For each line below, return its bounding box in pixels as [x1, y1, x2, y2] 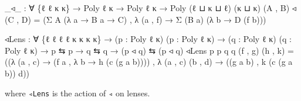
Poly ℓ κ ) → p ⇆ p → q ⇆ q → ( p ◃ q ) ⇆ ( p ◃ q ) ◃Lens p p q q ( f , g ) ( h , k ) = [5, 44, 294, 56]
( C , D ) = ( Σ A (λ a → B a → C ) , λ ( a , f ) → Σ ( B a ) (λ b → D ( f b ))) [5, 13, 266, 25]
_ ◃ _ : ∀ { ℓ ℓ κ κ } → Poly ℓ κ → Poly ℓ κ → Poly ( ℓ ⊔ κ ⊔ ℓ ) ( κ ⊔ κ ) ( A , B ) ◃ [5, 2, 296, 13]
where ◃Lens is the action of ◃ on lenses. [5, 86, 150, 99]
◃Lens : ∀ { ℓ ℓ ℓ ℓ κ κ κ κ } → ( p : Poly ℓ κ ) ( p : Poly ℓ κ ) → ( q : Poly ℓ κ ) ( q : [5, 33, 292, 45]
